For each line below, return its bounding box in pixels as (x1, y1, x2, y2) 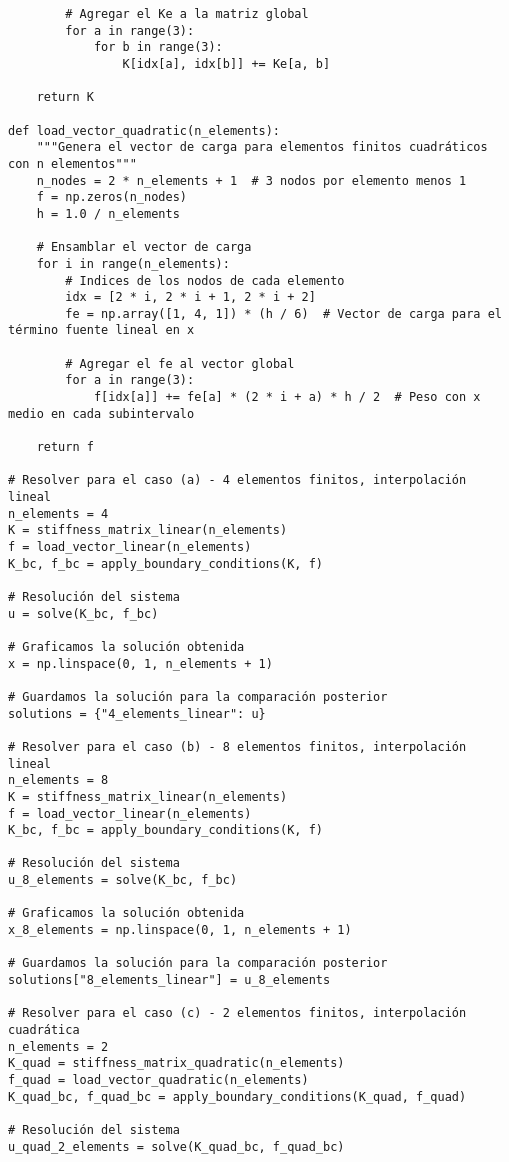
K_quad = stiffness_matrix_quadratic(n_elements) (8, 1056, 345, 1071)
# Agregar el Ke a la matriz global (65, 7, 309, 21)
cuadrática (8, 1023, 80, 1038)
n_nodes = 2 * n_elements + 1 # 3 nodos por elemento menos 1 (36, 173, 467, 188)
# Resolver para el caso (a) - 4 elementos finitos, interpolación (8, 473, 467, 488)
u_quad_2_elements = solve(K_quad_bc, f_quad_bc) (8, 1139, 345, 1154)
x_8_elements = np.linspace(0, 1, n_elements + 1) (8, 923, 352, 938)
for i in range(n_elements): (36, 256, 230, 271)
